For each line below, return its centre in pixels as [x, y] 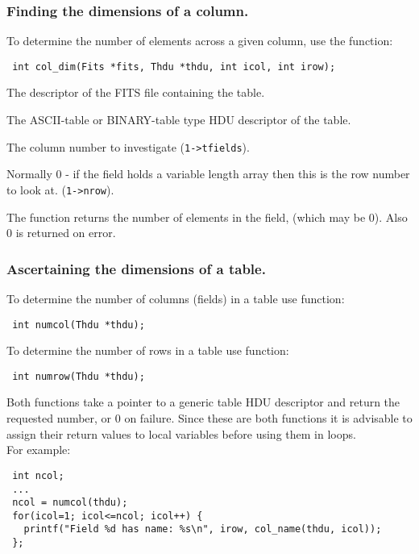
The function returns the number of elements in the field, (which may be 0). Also [207, 217]
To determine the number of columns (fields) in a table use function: [176, 298]
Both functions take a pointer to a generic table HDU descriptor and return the [203, 402]
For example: [39, 450]
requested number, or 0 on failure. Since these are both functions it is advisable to [209, 418]
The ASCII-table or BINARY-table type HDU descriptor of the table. [179, 120]
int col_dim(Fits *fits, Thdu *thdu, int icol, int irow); [174, 67]
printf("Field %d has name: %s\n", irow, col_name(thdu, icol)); [203, 529]
